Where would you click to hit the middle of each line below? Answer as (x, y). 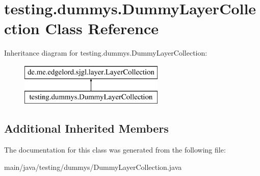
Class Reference (102, 28)
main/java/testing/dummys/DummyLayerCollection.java (93, 167)
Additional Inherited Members (86, 128)
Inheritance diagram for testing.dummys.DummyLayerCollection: (106, 53)
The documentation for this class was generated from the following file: (115, 150)
